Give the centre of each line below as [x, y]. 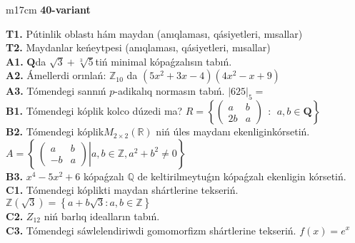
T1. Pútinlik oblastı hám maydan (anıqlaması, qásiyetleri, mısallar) [154, 33]
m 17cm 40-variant [48, 9]
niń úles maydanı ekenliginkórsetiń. [233, 131]
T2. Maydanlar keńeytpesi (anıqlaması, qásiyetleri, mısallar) [138, 47]
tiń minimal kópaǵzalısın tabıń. [164, 61]
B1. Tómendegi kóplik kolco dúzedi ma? [94, 111]
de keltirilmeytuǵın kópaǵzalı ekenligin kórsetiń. [242, 176]
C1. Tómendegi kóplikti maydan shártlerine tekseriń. [122, 190]
